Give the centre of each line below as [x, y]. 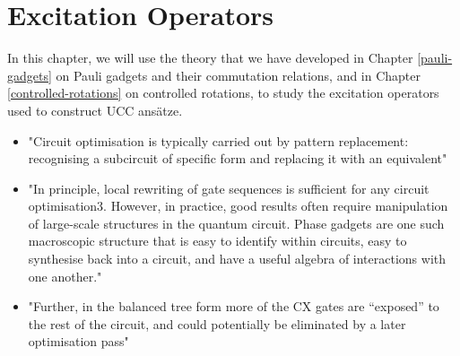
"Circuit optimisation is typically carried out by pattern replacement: [218, 140]
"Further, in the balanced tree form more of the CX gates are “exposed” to [234, 306]
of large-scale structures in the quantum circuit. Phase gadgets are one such [236, 223]
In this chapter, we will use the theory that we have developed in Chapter [210, 58]
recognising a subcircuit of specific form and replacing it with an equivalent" [238, 158]
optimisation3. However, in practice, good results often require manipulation [238, 206]
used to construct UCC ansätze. [95, 110]
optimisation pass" [78, 341]
